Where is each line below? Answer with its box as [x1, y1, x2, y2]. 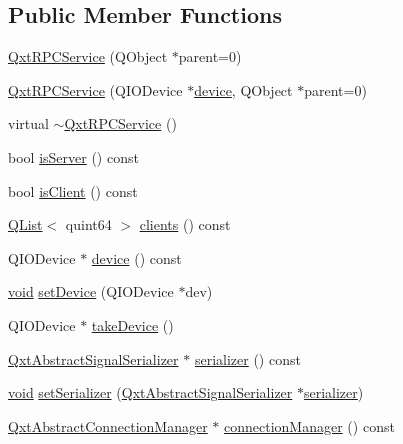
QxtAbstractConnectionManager [8, 415, 208, 436]
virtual [8, 113, 49, 134]
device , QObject [194, 79, 293, 100]
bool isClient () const [8, 180, 138, 201]
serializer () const [194, 348, 301, 369]
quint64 [65, 214, 112, 235]
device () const [91, 247, 182, 268]
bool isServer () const [8, 146, 139, 167]
